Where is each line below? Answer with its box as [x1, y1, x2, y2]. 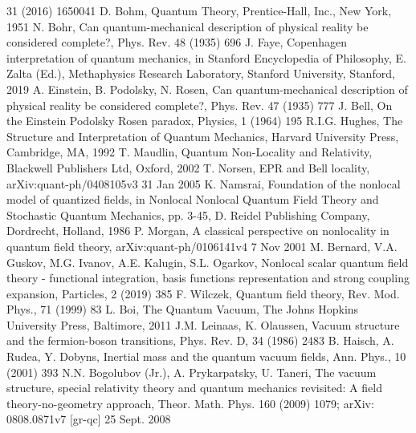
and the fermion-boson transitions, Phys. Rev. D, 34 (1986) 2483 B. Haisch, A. [6, 332, 394, 349]
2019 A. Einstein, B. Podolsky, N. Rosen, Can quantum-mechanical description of [6, 80, 408, 97]
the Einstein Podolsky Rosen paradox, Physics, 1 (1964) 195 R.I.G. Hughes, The [6, 112, 403, 129]
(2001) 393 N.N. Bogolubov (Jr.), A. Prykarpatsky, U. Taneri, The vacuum [6, 363, 377, 380]
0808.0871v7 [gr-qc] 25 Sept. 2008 [6, 411, 171, 427]
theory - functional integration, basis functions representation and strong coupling [6, 269, 410, 286]
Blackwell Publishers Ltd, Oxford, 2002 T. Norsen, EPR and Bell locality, [6, 159, 370, 176]
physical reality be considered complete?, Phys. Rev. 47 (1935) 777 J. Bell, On [6, 96, 393, 113]
